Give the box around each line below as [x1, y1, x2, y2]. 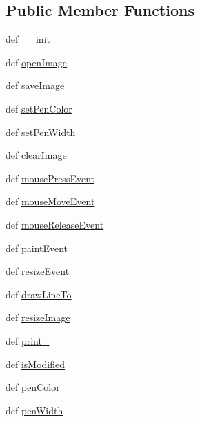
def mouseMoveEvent [6, 194, 95, 209]
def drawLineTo [6, 287, 72, 301]
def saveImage [6, 78, 65, 93]
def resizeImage [6, 310, 70, 325]
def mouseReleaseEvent [6, 217, 104, 231]
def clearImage [6, 148, 67, 162]
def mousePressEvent [6, 171, 94, 185]
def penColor [6, 380, 60, 394]
